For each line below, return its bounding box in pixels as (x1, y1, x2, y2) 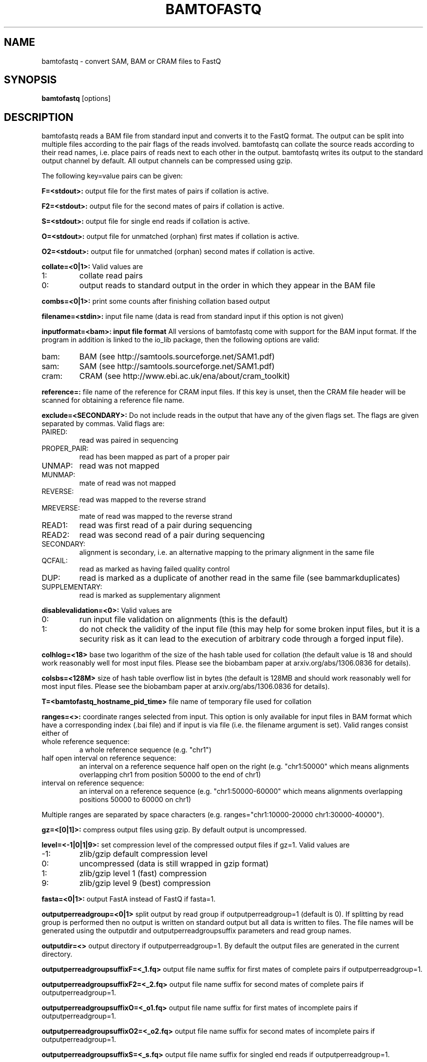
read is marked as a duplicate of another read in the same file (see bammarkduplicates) (79, 573, 400, 583)
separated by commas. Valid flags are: (41, 419, 165, 428)
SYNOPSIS (4, 74, 57, 86)
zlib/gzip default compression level (79, 849, 208, 859)
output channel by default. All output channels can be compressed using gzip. (41, 157, 292, 165)
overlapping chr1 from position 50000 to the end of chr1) (79, 770, 261, 779)
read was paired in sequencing (79, 436, 178, 445)
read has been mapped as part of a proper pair (79, 452, 230, 461)
